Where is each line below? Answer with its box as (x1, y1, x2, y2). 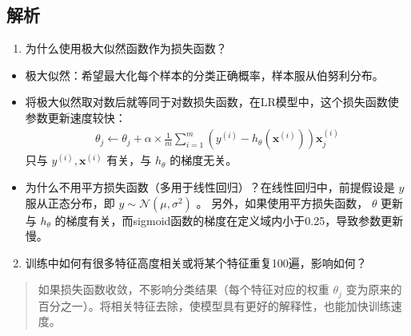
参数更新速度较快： (25, 109, 126, 125)
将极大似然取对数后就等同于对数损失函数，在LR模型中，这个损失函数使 (25, 93, 399, 110)
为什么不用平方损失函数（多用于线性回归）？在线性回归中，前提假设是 (25, 179, 395, 196)
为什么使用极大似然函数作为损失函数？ (25, 40, 227, 57)
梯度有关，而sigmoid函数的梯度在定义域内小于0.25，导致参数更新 (66, 211, 404, 228)
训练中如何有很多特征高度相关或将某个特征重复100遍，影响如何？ (25, 254, 367, 271)
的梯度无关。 (170, 152, 237, 168)
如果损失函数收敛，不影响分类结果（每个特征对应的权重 (38, 281, 329, 298)
